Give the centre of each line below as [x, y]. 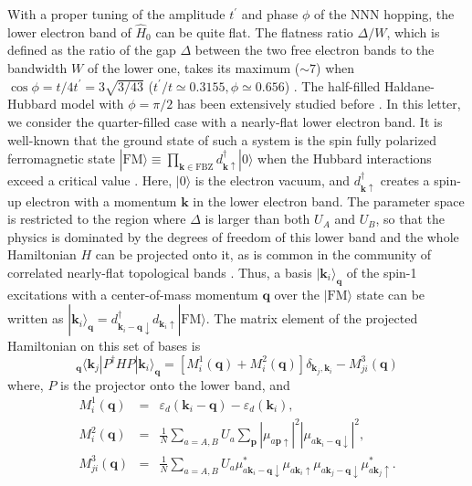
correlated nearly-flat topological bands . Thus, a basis [160, 272]
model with [92, 104]
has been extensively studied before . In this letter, [319, 104]
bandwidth [37, 68]
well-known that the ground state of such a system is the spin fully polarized [222, 139]
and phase [270, 14]
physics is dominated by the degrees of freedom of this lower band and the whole [233, 236]
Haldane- [409, 85]
